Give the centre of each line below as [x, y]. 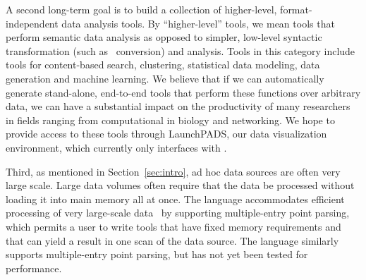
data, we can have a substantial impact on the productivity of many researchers [178, 106]
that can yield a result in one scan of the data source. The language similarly [172, 240]
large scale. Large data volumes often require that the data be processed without [180, 185]
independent [32, 23]
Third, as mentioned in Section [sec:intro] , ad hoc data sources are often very [173, 171]
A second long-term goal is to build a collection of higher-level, [141, 9]
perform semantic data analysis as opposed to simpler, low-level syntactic [164, 37]
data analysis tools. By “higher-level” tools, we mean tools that [198, 23]
